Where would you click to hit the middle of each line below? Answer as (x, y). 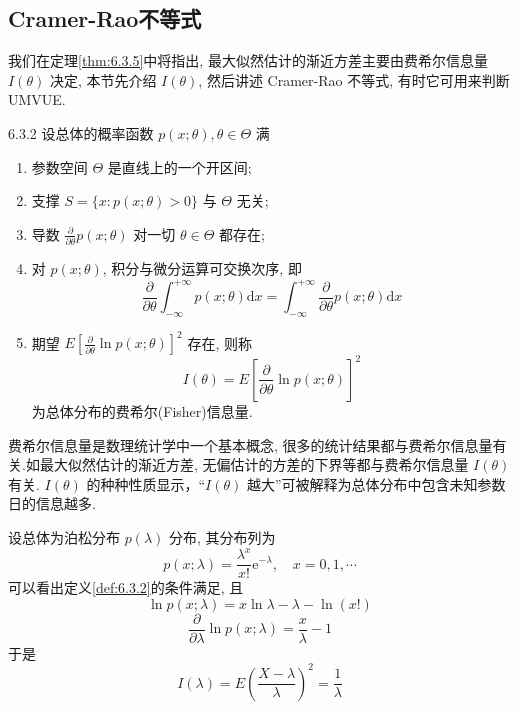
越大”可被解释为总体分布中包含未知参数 (376, 483)
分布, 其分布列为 (222, 536)
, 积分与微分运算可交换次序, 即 (202, 268)
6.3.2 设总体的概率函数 (81, 132)
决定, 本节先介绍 (103, 79)
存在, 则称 (219, 342)
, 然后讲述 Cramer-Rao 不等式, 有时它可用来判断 (354, 79)
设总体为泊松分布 (64, 536)
